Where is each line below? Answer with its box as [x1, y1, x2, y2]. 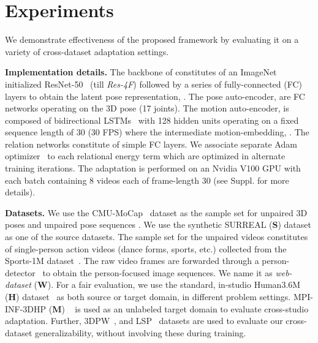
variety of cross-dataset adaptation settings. [5, 45, 169, 58]
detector [5, 266, 36, 279]
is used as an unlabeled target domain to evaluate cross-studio [75, 302, 309, 315]
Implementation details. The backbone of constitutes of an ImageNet [5, 66, 277, 78]
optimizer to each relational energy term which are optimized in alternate [5, 149, 286, 162]
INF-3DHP [5, 302, 47, 315]
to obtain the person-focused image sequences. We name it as [42, 266, 273, 279]
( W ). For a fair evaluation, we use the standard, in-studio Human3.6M [34, 278, 301, 291]
